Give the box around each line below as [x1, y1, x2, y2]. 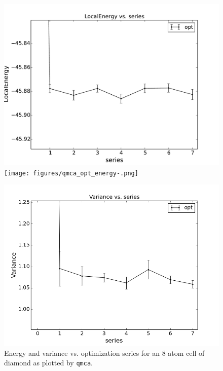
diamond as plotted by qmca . [4, 357, 93, 368]
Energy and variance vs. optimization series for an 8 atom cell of [4, 347, 205, 358]
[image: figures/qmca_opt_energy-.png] [4, 169, 138, 177]
